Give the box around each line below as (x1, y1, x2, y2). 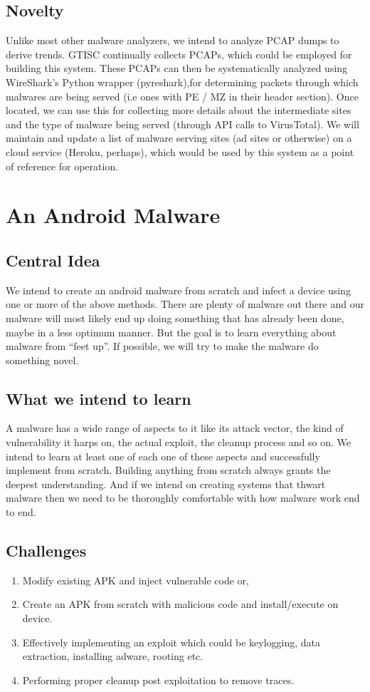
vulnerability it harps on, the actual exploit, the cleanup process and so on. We (6, 435, 351, 450)
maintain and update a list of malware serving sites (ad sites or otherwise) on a (6, 130, 352, 145)
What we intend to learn (6, 387, 191, 409)
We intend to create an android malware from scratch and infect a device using (6, 282, 351, 297)
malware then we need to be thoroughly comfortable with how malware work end (6, 490, 360, 505)
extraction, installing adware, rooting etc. (22, 649, 203, 663)
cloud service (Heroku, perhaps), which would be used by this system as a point (6, 144, 354, 159)
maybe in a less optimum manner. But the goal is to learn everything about (6, 324, 337, 339)
